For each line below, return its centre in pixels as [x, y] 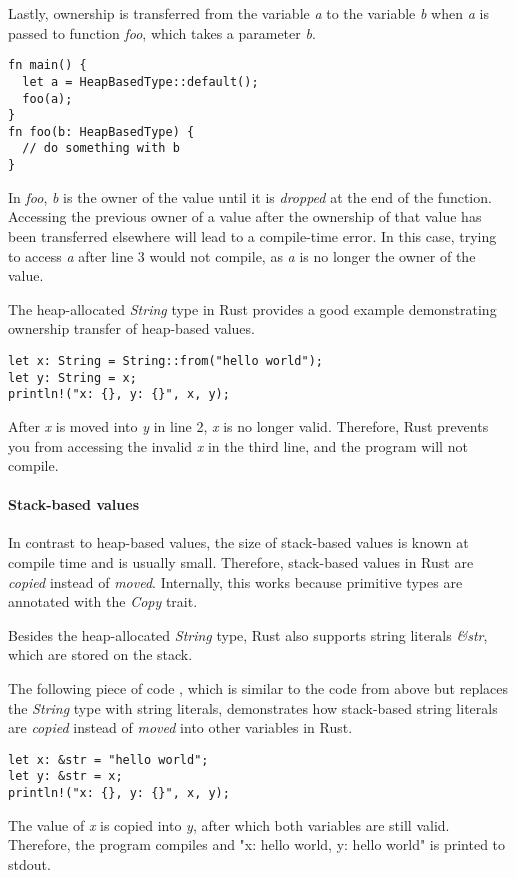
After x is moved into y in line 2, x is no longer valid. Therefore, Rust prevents [248, 425]
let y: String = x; [72, 377]
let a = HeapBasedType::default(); [140, 81]
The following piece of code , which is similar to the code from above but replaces [258, 688]
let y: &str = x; [65, 776]
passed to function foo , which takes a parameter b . [162, 32]
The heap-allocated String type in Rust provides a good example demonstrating [252, 308]
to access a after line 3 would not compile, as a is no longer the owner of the [242, 255]
